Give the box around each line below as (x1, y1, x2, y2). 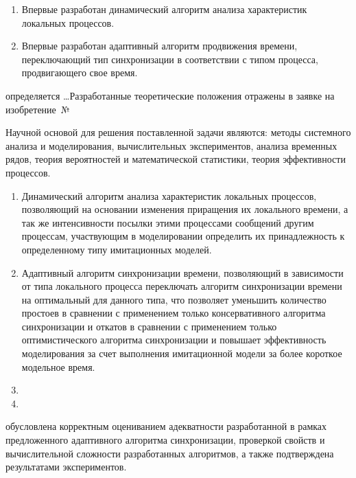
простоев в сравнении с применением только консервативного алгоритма (21, 306, 326, 320)
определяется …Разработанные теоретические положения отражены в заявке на (5, 88, 335, 102)
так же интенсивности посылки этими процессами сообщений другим (21, 215, 314, 229)
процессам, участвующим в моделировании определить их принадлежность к (21, 229, 345, 243)
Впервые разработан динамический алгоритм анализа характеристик (21, 2, 307, 16)
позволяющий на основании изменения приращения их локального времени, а (21, 202, 348, 216)
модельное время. (21, 359, 95, 374)
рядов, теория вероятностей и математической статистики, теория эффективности (5, 152, 346, 166)
